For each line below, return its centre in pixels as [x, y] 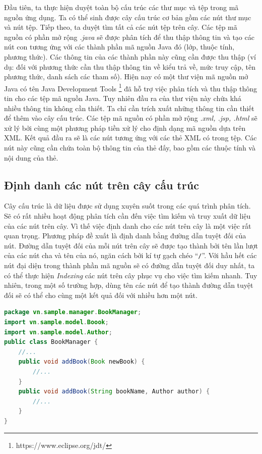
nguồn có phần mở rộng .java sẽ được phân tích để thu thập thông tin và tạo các [129, 37]
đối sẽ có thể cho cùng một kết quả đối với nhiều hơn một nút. [101, 295]
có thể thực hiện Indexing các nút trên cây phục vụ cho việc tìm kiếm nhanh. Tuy [131, 275]
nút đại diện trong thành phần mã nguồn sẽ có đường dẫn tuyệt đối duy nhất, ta [129, 265]
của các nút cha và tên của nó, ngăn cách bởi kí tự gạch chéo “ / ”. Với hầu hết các [130, 255]
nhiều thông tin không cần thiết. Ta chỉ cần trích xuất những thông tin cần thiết [129, 108]
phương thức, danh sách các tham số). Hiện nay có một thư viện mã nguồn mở [126, 77]
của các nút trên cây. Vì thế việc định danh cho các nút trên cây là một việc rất [128, 225]
